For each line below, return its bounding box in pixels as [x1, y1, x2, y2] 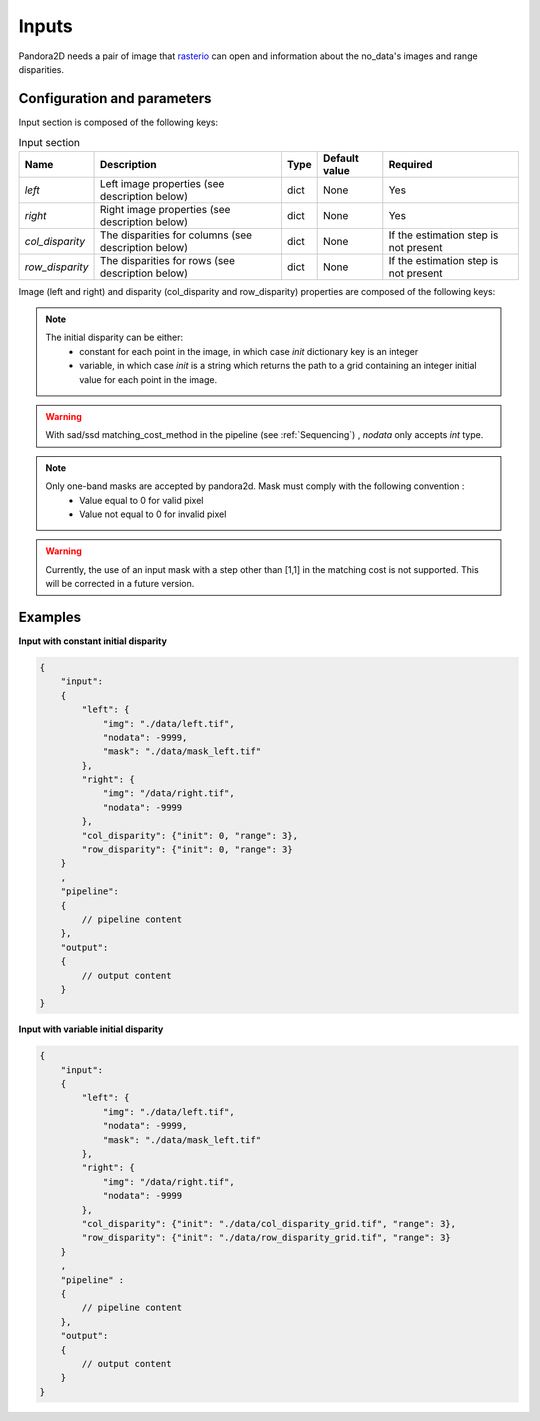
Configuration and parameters [18, 90, 212, 107]
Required [388, 157, 433, 171]
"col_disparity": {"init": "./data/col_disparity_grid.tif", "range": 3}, [81, 1218, 457, 1229]
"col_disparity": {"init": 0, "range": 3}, [81, 830, 299, 841]
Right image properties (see [100, 202, 231, 216]
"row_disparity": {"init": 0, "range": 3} [81, 844, 294, 855]
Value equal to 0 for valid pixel [79, 494, 204, 506]
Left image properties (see [100, 176, 225, 190]
